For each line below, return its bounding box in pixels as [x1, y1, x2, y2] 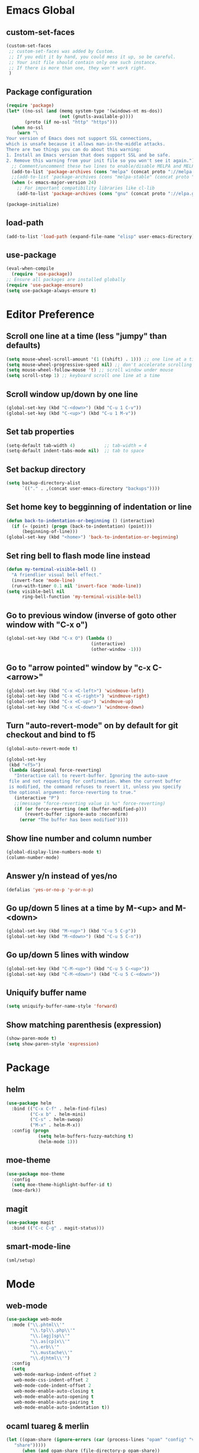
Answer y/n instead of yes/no [6, 871, 117, 881]
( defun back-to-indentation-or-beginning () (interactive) [6, 518, 155, 523]
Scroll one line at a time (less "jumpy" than [6, 331, 167, 341]
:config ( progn [11, 1128, 49, 1134]
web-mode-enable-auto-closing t [14, 1388, 94, 1394]
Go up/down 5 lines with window [6, 950, 129, 960]
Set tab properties [6, 427, 75, 437]
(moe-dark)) [11, 1187, 41, 1193]
